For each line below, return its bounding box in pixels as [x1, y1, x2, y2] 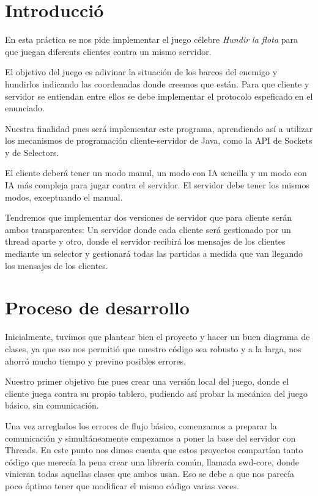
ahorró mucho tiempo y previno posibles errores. [5, 354, 187, 367]
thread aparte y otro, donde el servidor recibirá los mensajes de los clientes [5, 235, 286, 248]
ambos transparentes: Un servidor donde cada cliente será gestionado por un [5, 223, 291, 235]
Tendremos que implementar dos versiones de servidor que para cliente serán [5, 211, 292, 224]
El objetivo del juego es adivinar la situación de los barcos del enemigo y [5, 65, 278, 78]
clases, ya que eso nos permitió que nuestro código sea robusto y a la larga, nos [5, 342, 301, 355]
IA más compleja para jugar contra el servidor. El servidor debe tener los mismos [5, 179, 309, 191]
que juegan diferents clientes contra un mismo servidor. [5, 45, 212, 57]
